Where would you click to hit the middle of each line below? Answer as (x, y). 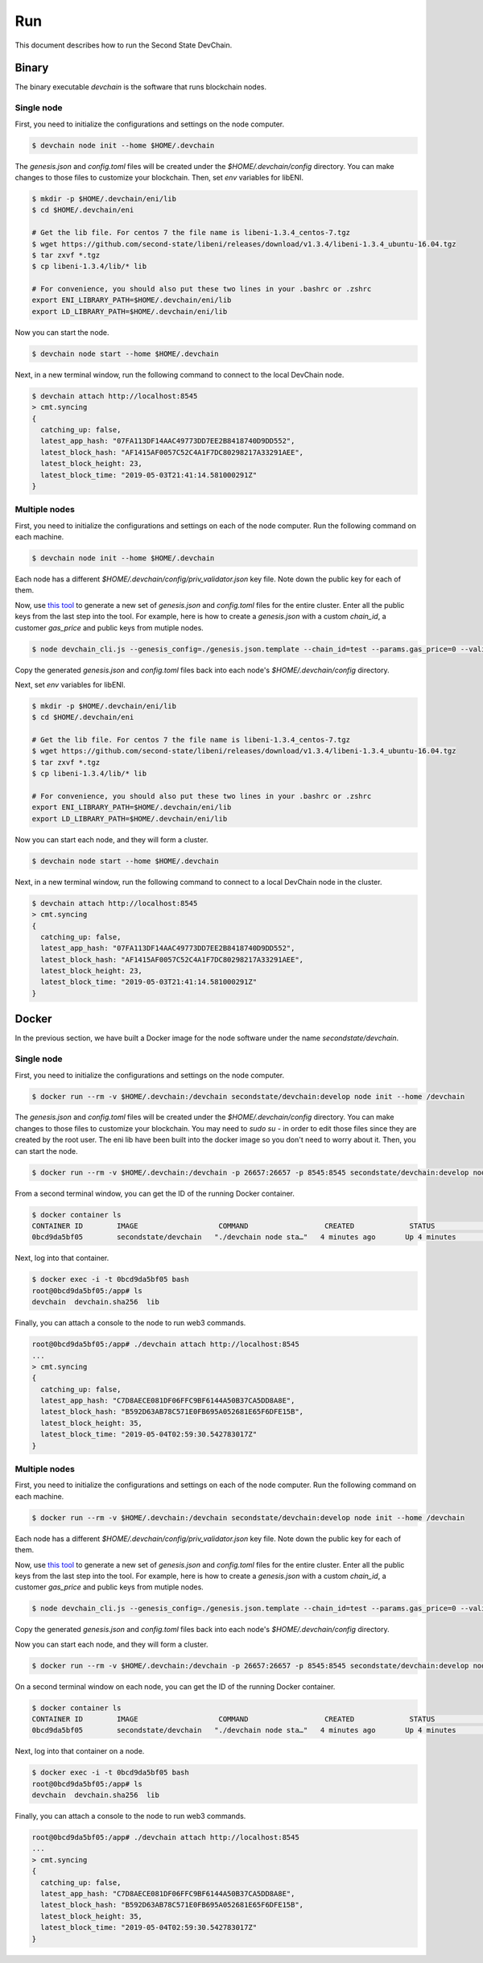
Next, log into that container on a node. (80, 1751)
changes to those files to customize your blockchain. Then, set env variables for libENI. (159, 177)
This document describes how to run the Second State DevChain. (124, 45)
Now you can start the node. (62, 332)
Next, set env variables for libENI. (70, 684)
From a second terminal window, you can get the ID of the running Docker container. (155, 1193)
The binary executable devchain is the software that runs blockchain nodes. (141, 87)
